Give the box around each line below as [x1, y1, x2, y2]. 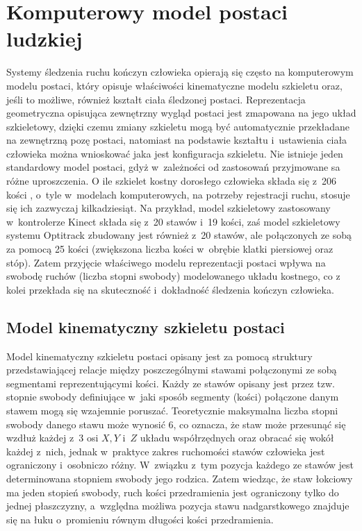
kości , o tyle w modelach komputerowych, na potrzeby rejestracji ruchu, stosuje [6, 187, 350, 201]
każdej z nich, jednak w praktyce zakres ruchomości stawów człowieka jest [6, 444, 325, 458]
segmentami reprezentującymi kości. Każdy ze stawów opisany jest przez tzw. [6, 376, 335, 390]
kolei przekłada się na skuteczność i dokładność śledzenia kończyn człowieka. [6, 282, 334, 296]
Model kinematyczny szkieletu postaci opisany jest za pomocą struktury [6, 348, 313, 363]
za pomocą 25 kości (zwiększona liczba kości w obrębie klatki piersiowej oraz [6, 242, 334, 256]
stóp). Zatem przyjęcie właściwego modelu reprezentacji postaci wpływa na [6, 255, 326, 269]
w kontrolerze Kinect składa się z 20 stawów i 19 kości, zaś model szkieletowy [6, 214, 340, 228]
